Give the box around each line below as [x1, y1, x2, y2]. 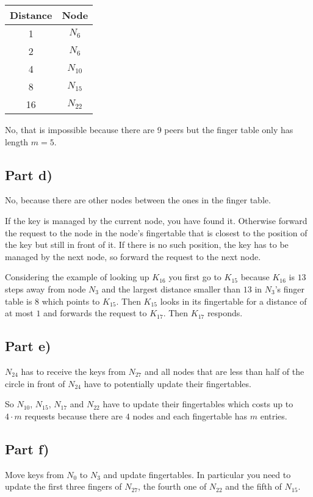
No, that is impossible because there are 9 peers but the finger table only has [5, 123, 293, 136]
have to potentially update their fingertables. [84, 377, 251, 390]
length [5, 135, 29, 148]
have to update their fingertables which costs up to [103, 397, 293, 410]
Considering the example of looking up [5, 270, 149, 283]
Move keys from [5, 468, 64, 481]
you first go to [168, 270, 221, 283]
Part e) [5, 336, 51, 355]
